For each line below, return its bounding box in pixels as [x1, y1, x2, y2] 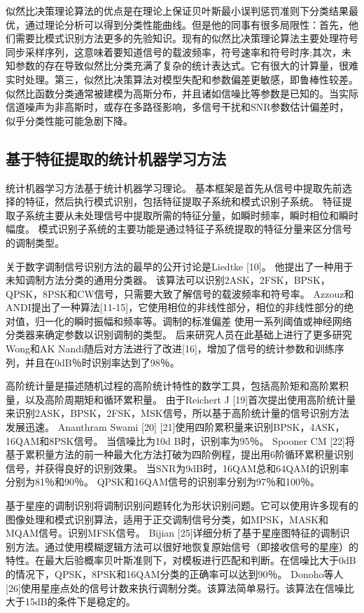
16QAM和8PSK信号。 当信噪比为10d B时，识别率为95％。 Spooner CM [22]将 [6, 433, 356, 448]
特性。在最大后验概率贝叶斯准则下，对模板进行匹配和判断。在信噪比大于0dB [6, 553, 356, 567]
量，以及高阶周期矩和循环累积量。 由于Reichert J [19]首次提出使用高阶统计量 [6, 392, 356, 406]
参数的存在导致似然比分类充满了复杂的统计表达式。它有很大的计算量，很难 [15, 58, 358, 73]
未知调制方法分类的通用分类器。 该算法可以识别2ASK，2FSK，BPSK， [6, 273, 330, 287]
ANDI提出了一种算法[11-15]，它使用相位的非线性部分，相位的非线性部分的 [6, 300, 344, 315]
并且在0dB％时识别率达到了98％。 [24, 354, 180, 369]
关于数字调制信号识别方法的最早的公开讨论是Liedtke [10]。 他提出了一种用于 [6, 259, 353, 273]
